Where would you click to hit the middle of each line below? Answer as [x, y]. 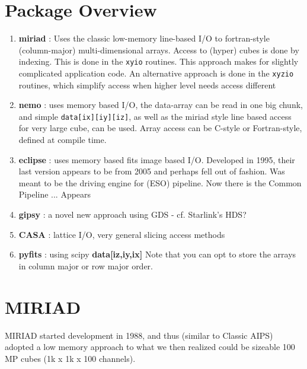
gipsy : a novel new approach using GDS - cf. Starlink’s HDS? [132, 214]
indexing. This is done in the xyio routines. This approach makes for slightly [159, 61]
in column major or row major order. [86, 265]
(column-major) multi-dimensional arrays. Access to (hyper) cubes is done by [159, 50]
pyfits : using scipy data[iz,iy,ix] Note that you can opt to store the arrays [157, 254]
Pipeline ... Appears [55, 194]
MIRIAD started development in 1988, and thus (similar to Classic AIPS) [139, 335]
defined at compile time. [63, 140]
